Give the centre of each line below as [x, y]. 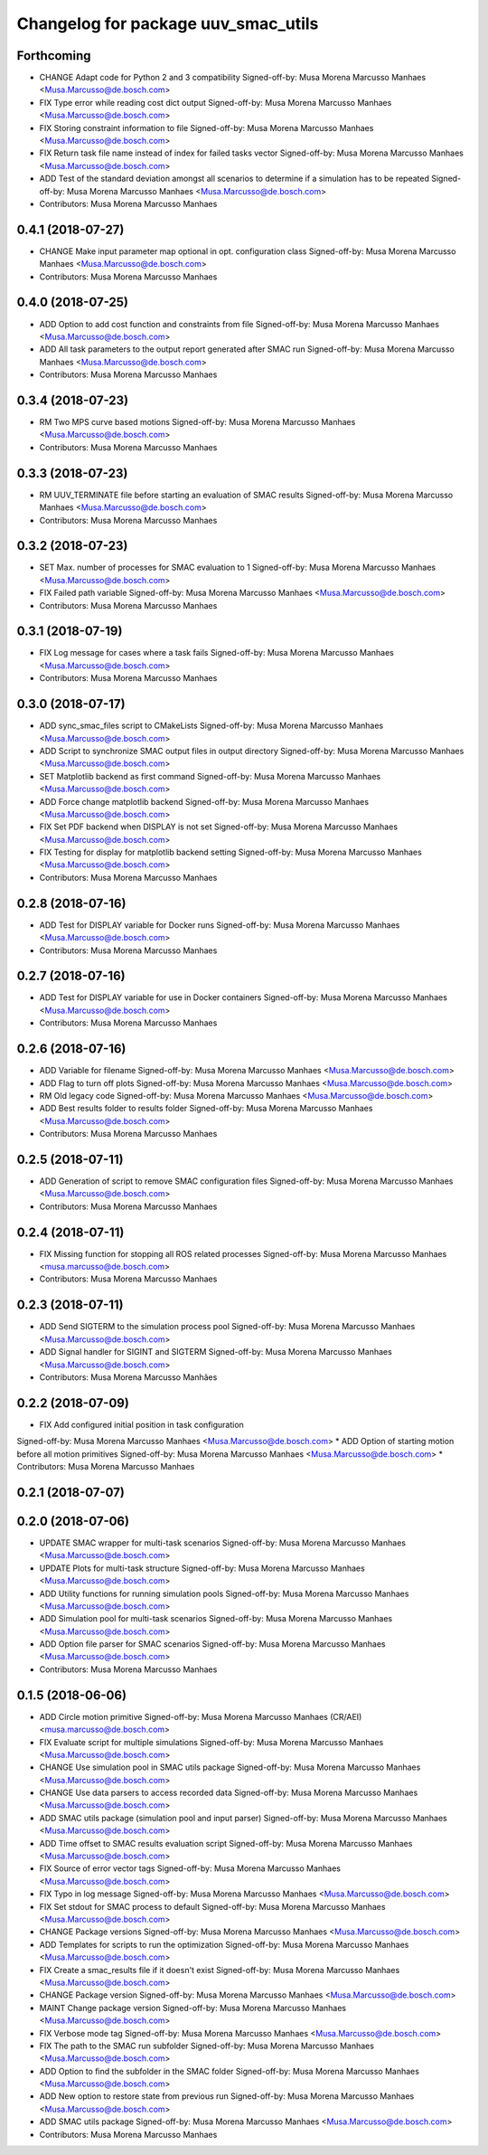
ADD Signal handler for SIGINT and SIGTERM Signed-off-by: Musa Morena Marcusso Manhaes [216, 1352]
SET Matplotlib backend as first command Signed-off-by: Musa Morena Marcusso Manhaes [210, 776]
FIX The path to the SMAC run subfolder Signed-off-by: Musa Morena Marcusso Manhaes [207, 2046]
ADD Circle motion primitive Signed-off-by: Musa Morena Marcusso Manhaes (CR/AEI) [201, 1716]
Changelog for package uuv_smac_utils [168, 24]
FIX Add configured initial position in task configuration [141, 1424]
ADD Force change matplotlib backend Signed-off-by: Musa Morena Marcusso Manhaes [204, 801]
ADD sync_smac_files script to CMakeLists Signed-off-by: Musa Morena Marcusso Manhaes [211, 726]
